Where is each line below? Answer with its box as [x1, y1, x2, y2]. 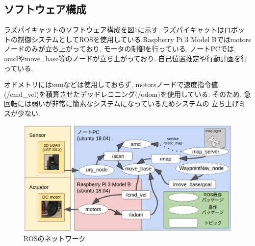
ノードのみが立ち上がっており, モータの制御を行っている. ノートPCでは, [4, 44, 236, 54]
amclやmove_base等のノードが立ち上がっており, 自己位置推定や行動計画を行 [4, 53, 248, 63]
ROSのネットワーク [24, 233, 86, 243]
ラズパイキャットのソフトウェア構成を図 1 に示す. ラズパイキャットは [4, 24, 225, 35]
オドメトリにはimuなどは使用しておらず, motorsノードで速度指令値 [4, 79, 218, 89]
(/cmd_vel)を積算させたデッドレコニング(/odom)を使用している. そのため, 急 [4, 89, 251, 99]
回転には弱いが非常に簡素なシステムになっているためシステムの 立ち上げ [4, 98, 239, 109]
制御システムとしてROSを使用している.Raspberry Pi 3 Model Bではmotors [17, 34, 251, 44]
